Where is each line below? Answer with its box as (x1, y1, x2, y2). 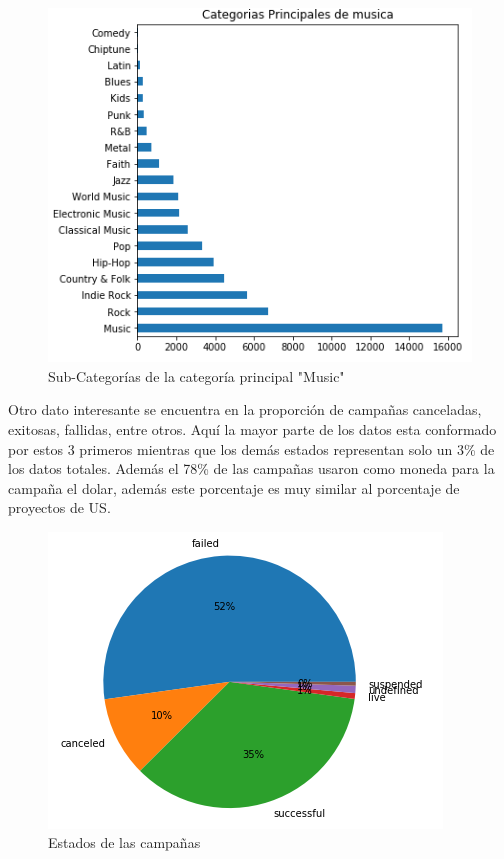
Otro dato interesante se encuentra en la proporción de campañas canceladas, (8, 399, 482, 420)
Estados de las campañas (48, 832, 201, 853)
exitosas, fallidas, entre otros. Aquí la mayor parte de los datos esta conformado (8, 418, 497, 439)
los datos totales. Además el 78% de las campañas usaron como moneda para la (8, 458, 495, 479)
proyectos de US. (8, 497, 111, 518)
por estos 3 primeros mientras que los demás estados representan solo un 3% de (8, 438, 495, 459)
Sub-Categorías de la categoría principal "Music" (48, 365, 345, 386)
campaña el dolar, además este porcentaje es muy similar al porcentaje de (8, 477, 460, 498)
